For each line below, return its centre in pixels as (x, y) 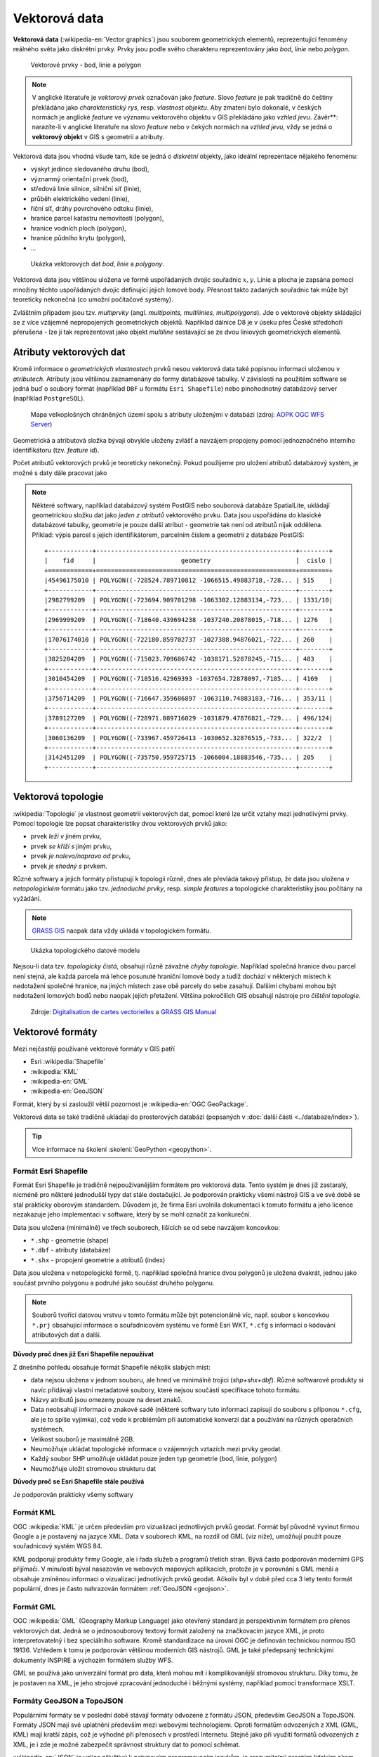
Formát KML (34, 1512)
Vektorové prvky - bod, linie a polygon (86, 65)
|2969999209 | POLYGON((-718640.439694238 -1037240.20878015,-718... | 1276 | (189, 620)
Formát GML (34, 1607)
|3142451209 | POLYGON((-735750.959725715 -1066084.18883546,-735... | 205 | (189, 758)
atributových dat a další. (67, 1335)
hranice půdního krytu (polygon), (78, 238)
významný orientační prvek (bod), (80, 179)
